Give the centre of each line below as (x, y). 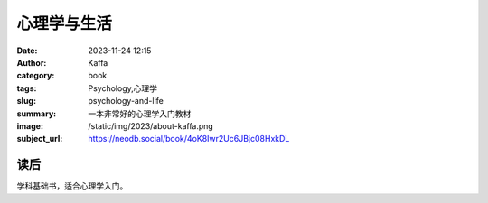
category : (36, 76)
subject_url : (40, 139)
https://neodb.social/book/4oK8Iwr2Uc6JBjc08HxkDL (189, 139)
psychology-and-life (126, 101)
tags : (27, 88)
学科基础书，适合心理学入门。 (72, 186)
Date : (27, 51)
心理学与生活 (65, 23)
